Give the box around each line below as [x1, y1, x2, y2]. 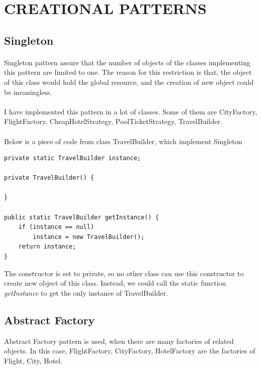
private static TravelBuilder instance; [4, 155, 141, 162]
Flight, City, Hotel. [4, 355, 63, 365]
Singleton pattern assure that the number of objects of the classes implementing [4, 57, 250, 67]
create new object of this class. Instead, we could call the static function [4, 278, 226, 288]
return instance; [18, 243, 76, 251]
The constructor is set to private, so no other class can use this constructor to [4, 268, 244, 278]
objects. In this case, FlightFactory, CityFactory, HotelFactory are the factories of [4, 345, 255, 356]
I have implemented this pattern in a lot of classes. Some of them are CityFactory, [4, 106, 257, 116]
